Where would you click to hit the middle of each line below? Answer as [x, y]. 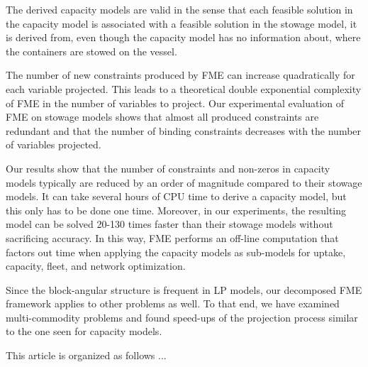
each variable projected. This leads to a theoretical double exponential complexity [184, 88]
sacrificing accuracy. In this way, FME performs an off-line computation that [172, 237]
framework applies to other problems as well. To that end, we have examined [173, 303]
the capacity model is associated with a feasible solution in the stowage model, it [182, 23]
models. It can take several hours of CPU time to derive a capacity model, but [176, 196]
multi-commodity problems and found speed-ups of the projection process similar [182, 317]
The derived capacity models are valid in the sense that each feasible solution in [179, 9]
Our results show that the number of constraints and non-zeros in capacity [168, 168]
